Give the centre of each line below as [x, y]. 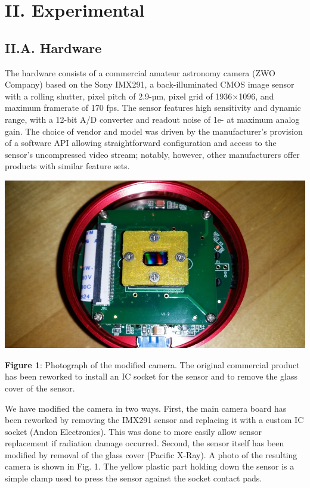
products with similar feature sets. [67, 166]
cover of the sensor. [40, 388]
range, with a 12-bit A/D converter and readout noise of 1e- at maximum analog [152, 119]
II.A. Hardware [53, 47]
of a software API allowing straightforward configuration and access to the [141, 143]
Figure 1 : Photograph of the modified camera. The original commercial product [152, 364]
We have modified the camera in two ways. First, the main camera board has [146, 408]
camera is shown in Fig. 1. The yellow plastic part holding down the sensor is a [150, 466]
